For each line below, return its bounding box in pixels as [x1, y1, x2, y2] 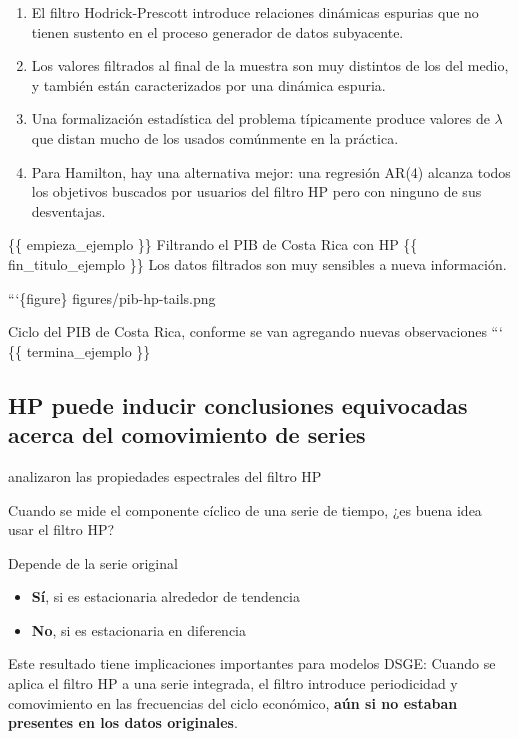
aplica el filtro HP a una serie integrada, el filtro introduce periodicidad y [8, 673, 458, 694]
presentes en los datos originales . [8, 712, 238, 733]
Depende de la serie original [8, 552, 178, 573]
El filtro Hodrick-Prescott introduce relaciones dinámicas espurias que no [31, 2, 479, 22]
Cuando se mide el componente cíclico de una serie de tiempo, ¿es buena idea [8, 499, 482, 520]
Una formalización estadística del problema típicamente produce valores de [31, 108, 490, 129]
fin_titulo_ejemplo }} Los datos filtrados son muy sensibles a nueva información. [8, 253, 507, 274]
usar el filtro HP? [8, 519, 115, 540]
